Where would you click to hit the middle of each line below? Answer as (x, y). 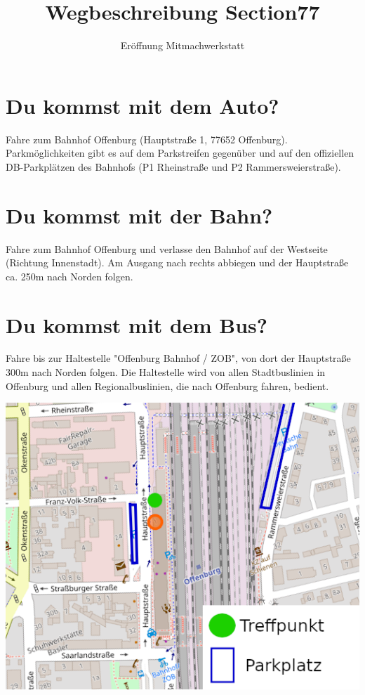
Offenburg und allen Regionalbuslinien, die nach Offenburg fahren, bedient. (167, 385)
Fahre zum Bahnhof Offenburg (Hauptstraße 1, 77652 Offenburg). (147, 139)
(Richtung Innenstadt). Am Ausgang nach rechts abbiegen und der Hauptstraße (177, 262)
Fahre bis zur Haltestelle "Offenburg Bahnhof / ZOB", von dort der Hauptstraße (178, 358)
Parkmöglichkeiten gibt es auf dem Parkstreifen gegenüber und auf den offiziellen (180, 153)
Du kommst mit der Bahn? (139, 215)
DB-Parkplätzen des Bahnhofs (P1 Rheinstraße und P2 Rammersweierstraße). (173, 166)
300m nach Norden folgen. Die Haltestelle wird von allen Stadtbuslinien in (166, 372)
